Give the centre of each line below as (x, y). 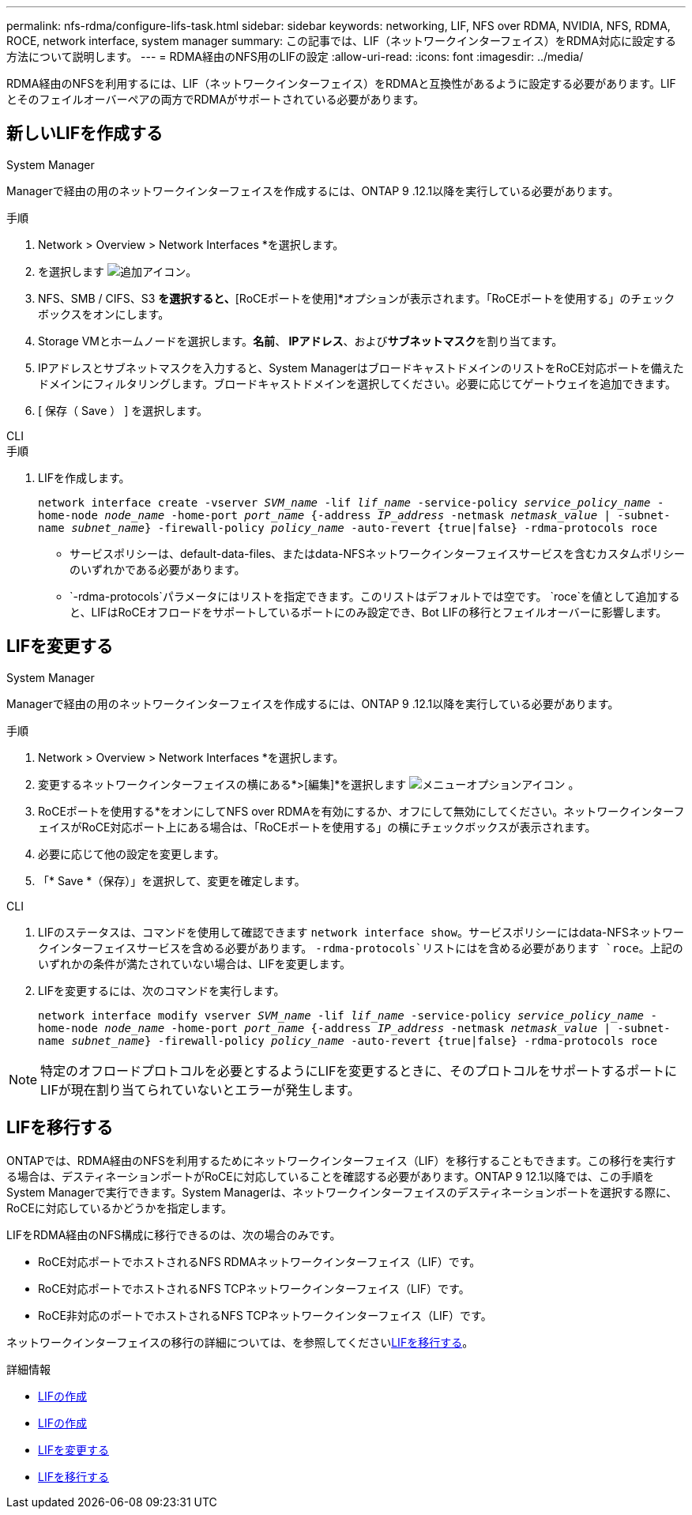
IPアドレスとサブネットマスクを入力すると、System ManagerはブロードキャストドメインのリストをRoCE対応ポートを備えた (361, 367)
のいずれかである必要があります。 (158, 569)
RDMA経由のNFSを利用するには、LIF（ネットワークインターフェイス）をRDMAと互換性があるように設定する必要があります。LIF (341, 83)
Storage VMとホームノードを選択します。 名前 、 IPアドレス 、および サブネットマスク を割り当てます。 (301, 341)
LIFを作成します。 (84, 477)
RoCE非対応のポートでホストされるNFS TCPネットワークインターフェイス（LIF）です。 (265, 1315)
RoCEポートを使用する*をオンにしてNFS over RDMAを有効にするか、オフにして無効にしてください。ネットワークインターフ (361, 811)
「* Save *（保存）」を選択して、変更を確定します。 (172, 880)
